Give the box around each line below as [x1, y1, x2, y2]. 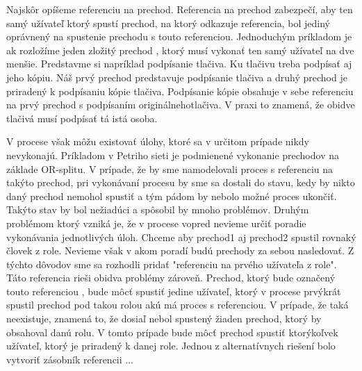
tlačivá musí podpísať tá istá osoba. [6, 110, 158, 125]
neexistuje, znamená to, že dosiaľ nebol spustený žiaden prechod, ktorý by [6, 311, 322, 326]
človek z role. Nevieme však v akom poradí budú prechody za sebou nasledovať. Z [6, 243, 354, 258]
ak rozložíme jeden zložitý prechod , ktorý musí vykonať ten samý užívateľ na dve [6, 42, 354, 57]
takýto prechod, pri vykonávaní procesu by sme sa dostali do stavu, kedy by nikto [6, 175, 355, 190]
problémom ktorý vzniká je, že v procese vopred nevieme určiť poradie [6, 215, 306, 230]
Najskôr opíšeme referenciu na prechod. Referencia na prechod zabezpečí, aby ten [6, 2, 353, 16]
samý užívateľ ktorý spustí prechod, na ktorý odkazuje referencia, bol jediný [6, 15, 330, 30]
